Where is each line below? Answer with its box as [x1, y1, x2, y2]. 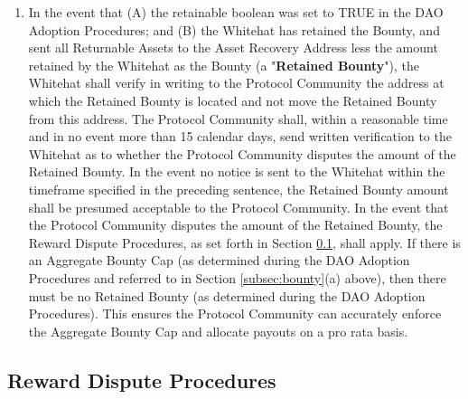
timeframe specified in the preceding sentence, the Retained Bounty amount [28, 179, 449, 198]
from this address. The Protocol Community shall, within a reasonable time [28, 109, 448, 128]
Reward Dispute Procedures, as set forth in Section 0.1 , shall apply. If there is [28, 233, 461, 252]
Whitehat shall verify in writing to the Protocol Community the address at [28, 73, 445, 92]
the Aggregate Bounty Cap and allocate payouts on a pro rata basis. [28, 321, 408, 340]
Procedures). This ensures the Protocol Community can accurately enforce [28, 304, 442, 323]
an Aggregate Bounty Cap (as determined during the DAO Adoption [28, 251, 410, 270]
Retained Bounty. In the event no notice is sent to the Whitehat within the [28, 162, 445, 181]
